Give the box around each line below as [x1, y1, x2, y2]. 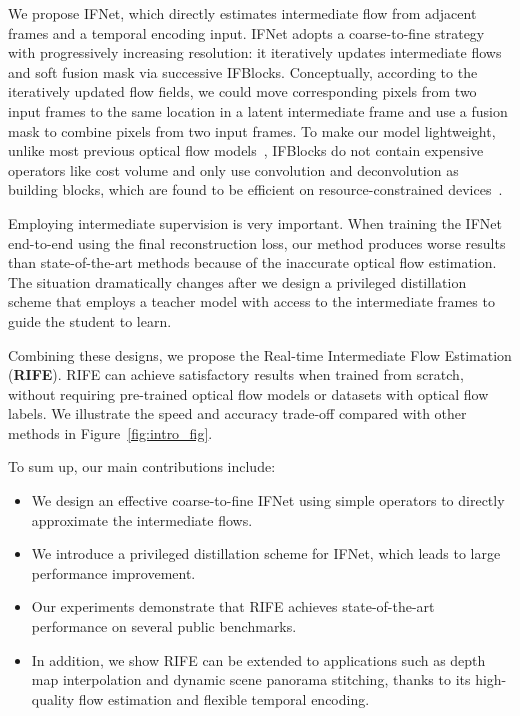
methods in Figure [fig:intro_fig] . [8, 422, 213, 443]
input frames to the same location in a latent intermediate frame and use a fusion [8, 100, 508, 121]
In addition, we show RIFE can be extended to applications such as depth [31, 649, 486, 670]
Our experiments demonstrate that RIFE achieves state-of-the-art [31, 596, 435, 617]
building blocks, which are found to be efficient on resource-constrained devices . [8, 179, 503, 200]
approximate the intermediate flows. [31, 509, 253, 530]
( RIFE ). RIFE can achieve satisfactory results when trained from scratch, [8, 364, 464, 385]
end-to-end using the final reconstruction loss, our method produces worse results [8, 232, 506, 253]
